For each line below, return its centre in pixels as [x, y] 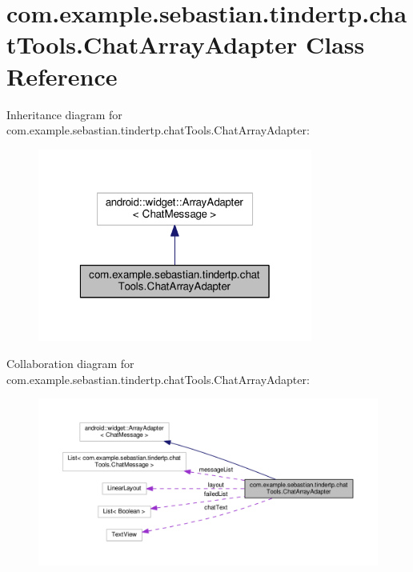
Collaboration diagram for [70, 363]
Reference [62, 76]
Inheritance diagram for [64, 114]
